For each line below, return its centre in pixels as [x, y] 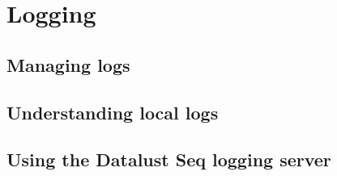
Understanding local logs [113, 112]
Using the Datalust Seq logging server [169, 159]
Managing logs [68, 64]
